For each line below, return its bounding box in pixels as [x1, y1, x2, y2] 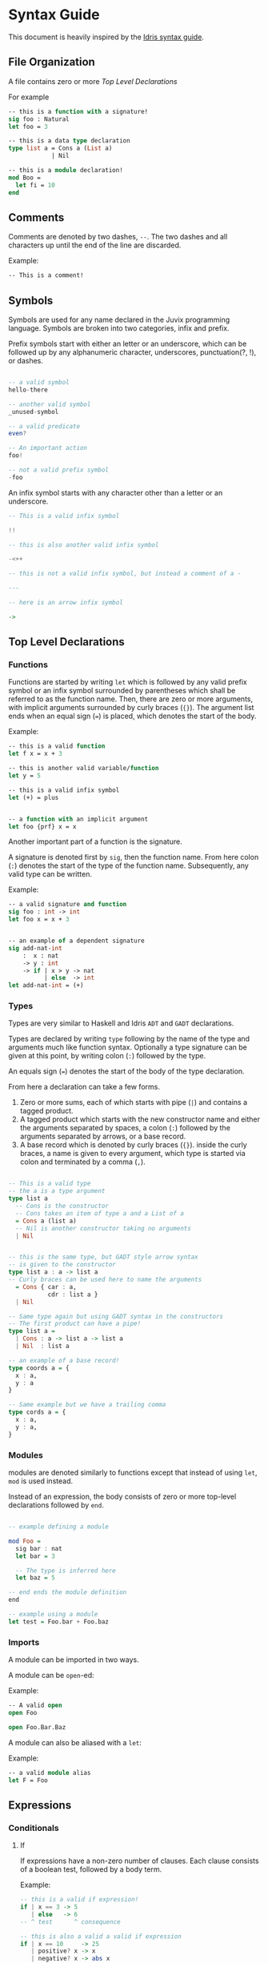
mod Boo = [8, 174, 42, 182]
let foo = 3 [8, 122, 48, 130]
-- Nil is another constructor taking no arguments [15, 1224, 192, 1232]
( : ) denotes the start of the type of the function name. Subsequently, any [8, 861, 250, 870]
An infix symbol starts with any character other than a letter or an [8, 488, 223, 497]
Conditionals [8, 1822, 59, 1833]
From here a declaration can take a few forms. [8, 1082, 160, 1092]
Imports [8, 1636, 40, 1648]
